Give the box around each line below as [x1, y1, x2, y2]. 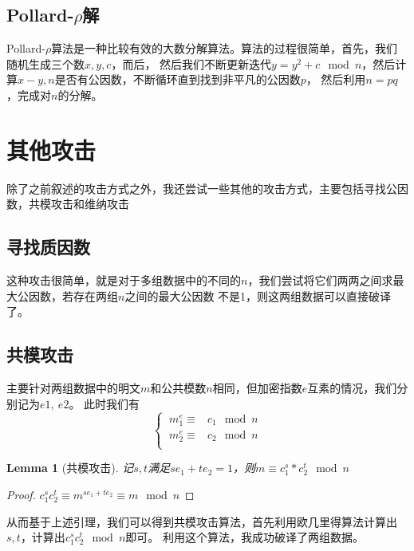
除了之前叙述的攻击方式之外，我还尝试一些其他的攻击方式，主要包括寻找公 [6, 179, 397, 196]
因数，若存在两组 [28, 287, 118, 304]
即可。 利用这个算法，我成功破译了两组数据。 [125, 529, 364, 545]
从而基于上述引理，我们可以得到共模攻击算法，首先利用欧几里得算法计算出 [6, 513, 397, 529]
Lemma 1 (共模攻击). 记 [6, 459, 134, 476]
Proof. [6, 486, 36, 502]
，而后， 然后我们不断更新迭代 [111, 55, 272, 72]
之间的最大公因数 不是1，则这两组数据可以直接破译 [124, 287, 392, 304]
